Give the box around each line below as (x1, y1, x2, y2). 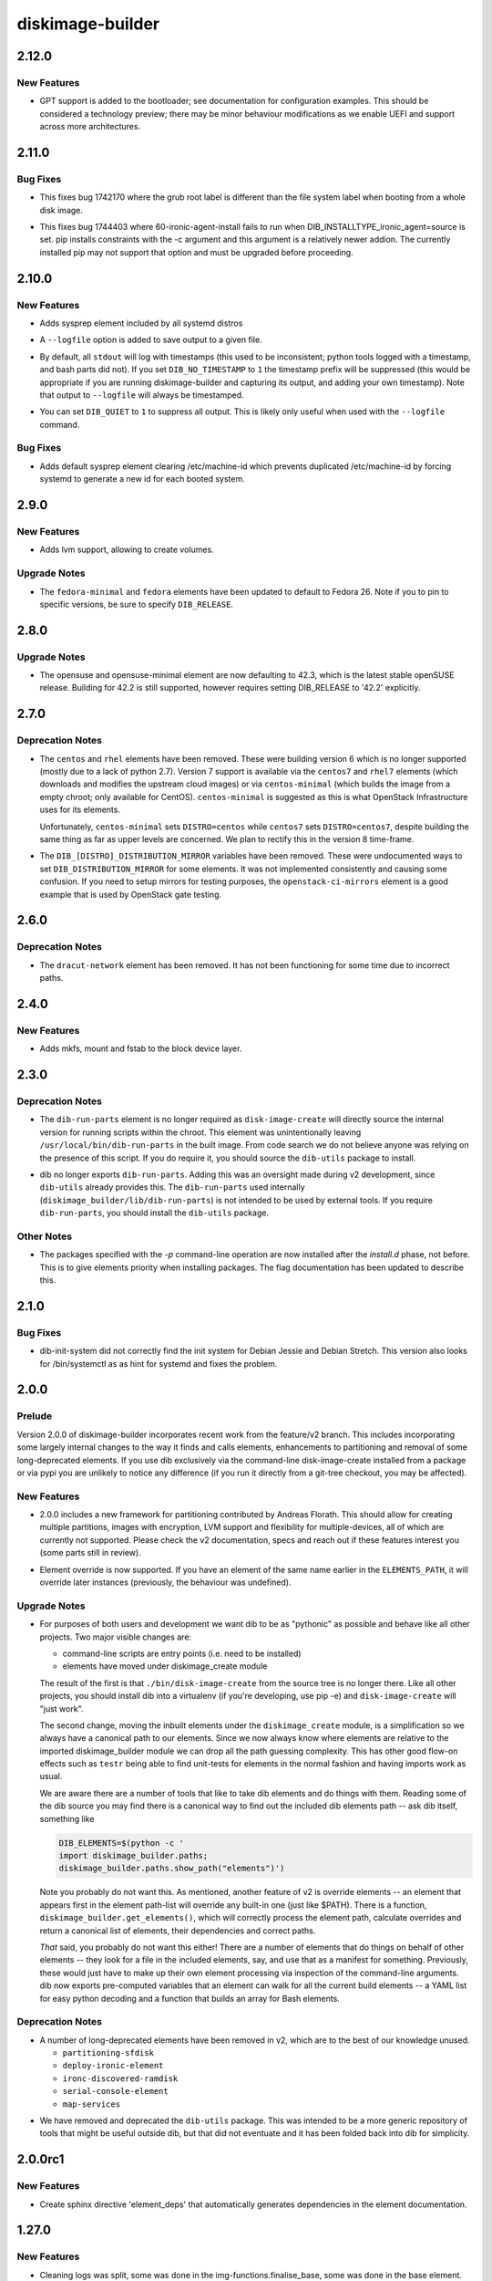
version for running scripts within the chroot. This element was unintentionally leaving (39, 1127, 362, 1138)
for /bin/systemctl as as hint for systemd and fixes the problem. (39, 1358, 278, 1369)
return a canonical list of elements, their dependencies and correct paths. (39, 1925, 316, 1936)
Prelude (16, 1410, 53, 1422)
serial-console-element (62, 2086, 169, 2097)
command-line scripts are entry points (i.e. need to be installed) (62, 1648, 302, 1659)
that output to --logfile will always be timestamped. (39, 389, 245, 401)
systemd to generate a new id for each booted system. (39, 474, 245, 484)
